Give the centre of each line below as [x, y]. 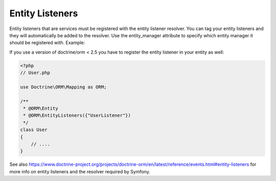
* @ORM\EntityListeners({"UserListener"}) [77, 115]
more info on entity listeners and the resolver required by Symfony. [80, 171]
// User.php [35, 73]
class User [34, 130]
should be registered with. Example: [47, 43]
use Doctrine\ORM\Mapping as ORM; [63, 87]
